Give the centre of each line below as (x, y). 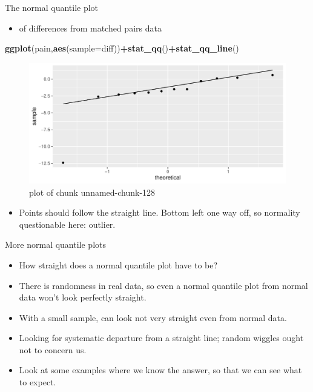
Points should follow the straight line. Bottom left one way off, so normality (160, 212)
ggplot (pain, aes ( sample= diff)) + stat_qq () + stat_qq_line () (122, 48)
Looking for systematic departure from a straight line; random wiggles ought (161, 338)
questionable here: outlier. (67, 224)
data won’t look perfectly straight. (83, 297)
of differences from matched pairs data (90, 28)
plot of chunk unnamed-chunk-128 (92, 192)
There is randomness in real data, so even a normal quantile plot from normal (163, 285)
